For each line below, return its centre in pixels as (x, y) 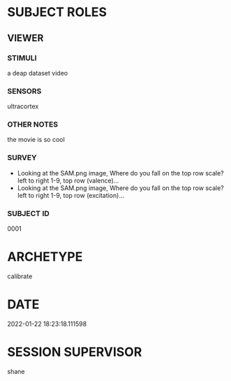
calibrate (20, 276)
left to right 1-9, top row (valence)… (68, 180)
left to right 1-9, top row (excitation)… (70, 195)
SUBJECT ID (29, 213)
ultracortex (23, 106)
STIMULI (22, 58)
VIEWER (25, 38)
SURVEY (22, 158)
